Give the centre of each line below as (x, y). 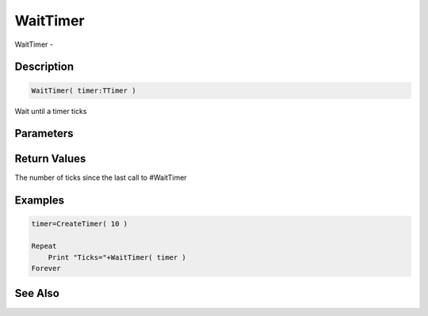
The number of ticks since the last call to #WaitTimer (101, 177)
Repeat (44, 246)
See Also (37, 293)
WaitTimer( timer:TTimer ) (84, 90)
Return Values (50, 159)
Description (44, 67)
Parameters (44, 133)
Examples (40, 201)
